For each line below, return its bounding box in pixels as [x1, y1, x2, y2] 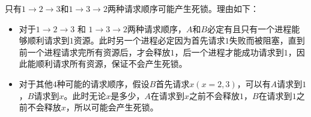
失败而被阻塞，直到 [229, 34, 305, 47]
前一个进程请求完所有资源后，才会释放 [19, 45, 171, 58]
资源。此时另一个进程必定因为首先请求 [73, 34, 225, 47]
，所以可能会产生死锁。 [65, 101, 159, 113]
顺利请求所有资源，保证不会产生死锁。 [35, 57, 187, 70]
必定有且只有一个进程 [207, 22, 292, 35]
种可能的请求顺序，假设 [56, 77, 149, 90]
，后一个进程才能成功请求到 [174, 45, 284, 58]
